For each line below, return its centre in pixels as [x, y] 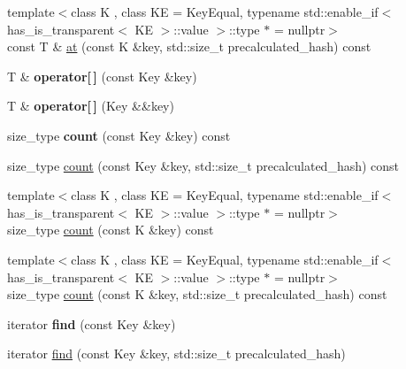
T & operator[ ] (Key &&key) [91, 106]
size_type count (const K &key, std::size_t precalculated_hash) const [197, 294]
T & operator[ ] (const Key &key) [102, 76]
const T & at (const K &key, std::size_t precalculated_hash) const [189, 46]
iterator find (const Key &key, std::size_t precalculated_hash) [176, 354]
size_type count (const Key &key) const [119, 135]
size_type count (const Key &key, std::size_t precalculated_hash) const [203, 165]
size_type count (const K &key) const [111, 230]
